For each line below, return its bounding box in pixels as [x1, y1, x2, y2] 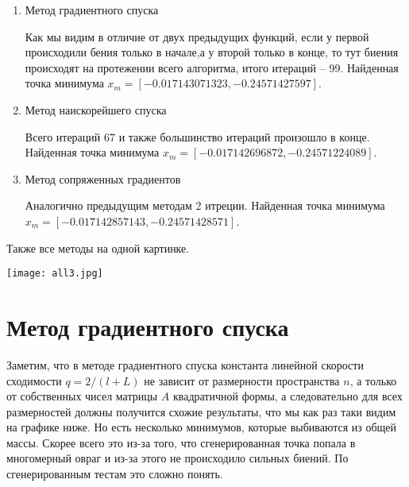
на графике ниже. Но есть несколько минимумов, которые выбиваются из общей [6, 419, 397, 435]
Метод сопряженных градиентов [25, 170, 181, 187]
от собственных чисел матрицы [6, 388, 158, 404]
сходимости [6, 372, 62, 388]
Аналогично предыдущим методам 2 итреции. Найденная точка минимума [25, 197, 385, 214]
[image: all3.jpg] [6, 268, 103, 280]
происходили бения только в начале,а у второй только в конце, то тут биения [25, 44, 399, 60]
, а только [349, 372, 397, 388]
